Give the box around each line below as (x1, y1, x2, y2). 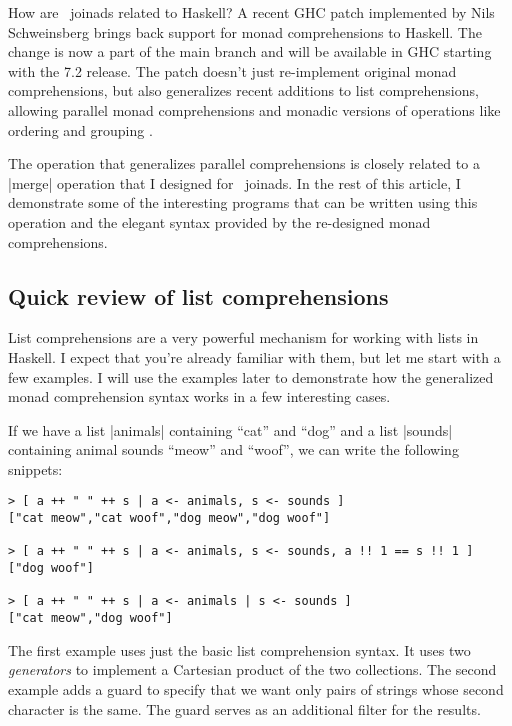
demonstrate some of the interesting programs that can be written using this (8, 192, 478, 213)
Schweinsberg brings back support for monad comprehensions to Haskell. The (8, 21, 482, 42)
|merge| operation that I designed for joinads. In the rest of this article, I (8, 172, 461, 193)
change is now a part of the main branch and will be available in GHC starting (8, 41, 492, 62)
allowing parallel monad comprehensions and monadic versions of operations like (8, 99, 501, 120)
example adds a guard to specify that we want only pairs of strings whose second (8, 678, 504, 699)
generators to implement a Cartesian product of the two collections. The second (8, 659, 497, 680)
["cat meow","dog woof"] (8, 611, 173, 626)
